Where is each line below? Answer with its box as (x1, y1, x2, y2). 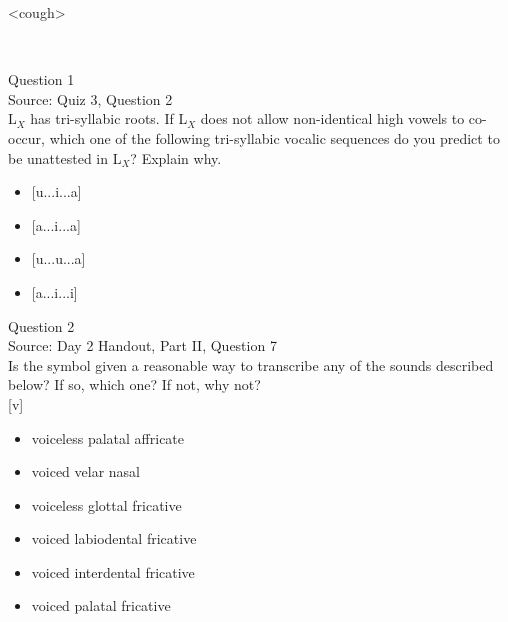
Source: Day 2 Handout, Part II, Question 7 (8, 335, 277, 356)
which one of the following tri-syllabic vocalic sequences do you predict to (49, 127, 500, 148)
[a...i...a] (31, 214, 81, 235)
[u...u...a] (31, 248, 86, 269)
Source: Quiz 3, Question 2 (8, 88, 173, 109)
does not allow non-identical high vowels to (200, 108, 465, 129)
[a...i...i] (31, 281, 78, 302)
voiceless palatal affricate (31, 427, 185, 448)
